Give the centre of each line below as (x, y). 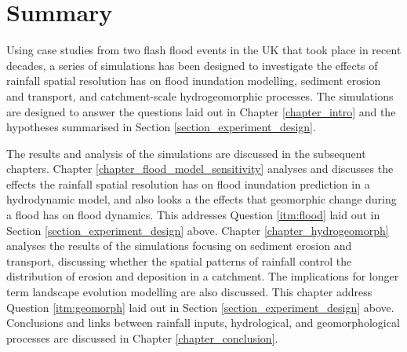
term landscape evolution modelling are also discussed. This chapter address (189, 292)
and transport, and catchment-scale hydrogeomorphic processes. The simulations (200, 95)
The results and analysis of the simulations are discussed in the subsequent (186, 153)
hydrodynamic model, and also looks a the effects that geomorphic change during (202, 199)
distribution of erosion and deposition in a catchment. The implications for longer (203, 276)
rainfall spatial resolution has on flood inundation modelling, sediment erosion (194, 81)
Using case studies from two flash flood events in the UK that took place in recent (204, 50)
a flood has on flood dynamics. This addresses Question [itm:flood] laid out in (193, 215)
